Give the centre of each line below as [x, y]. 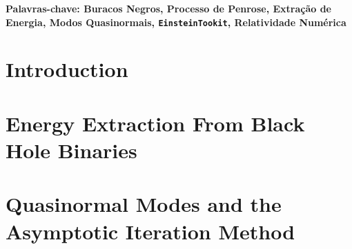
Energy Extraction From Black [155, 123]
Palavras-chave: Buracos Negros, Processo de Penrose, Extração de [168, 8]
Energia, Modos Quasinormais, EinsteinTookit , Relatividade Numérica [176, 22]
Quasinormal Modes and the [144, 204]
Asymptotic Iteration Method [150, 231]
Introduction [67, 69]
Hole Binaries [71, 150]
